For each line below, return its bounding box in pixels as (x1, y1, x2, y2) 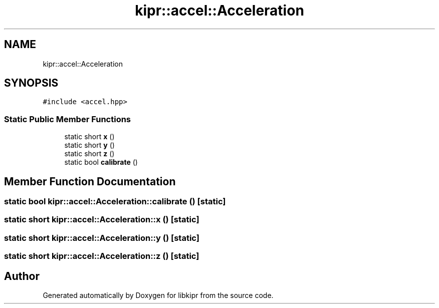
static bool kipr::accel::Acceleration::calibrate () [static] (4, 196, 226, 207)
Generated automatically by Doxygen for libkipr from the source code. (43, 291, 274, 299)
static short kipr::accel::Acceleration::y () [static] (4, 232, 199, 243)
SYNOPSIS (4, 77, 59, 90)
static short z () (64, 149, 115, 158)
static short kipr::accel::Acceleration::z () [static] (4, 251, 199, 261)
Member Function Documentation (4, 175, 176, 188)
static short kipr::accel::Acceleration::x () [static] (4, 214, 199, 225)
